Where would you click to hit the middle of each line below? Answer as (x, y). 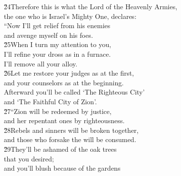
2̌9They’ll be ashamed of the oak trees (60, 149)
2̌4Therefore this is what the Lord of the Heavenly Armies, (91, 6)
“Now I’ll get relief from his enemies (57, 25)
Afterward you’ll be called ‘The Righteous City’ (74, 92)
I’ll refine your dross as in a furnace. (57, 54)
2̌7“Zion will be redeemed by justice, (58, 111)
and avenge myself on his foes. (49, 35)
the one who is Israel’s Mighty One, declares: (70, 16)
